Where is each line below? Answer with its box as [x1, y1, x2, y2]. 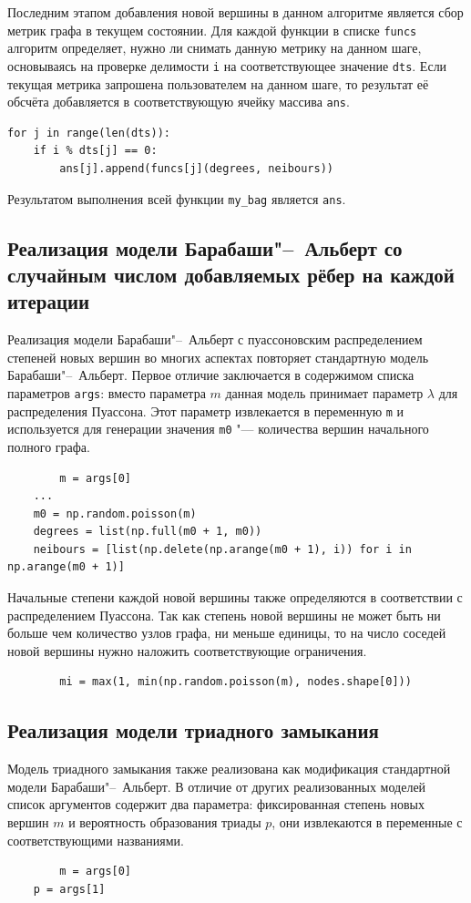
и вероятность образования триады [68, 813, 261, 832]
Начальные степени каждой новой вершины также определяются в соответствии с [7, 588, 463, 607]
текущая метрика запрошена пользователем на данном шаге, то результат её [7, 74, 429, 93]
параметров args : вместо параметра [7, 383, 206, 402]
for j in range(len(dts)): [7, 126, 170, 139]
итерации [7, 287, 90, 315]
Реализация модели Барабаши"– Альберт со [7, 233, 403, 262]
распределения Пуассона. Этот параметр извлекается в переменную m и [7, 401, 404, 420]
